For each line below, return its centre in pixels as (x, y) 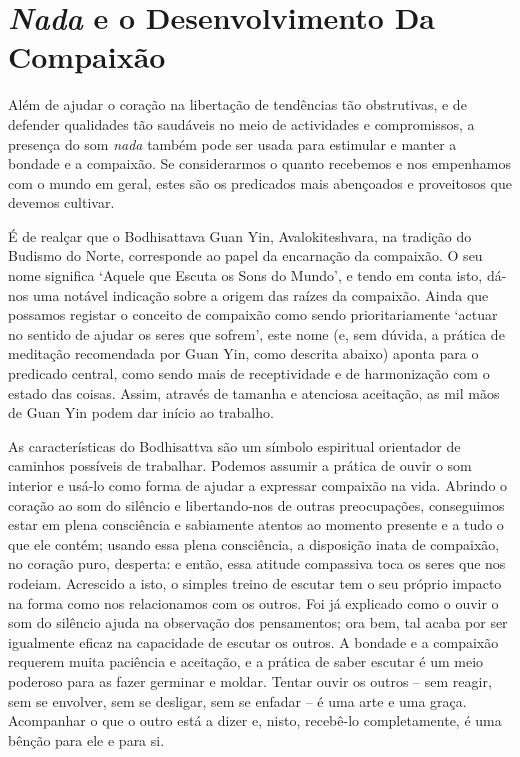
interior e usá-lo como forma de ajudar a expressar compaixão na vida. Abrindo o (258, 485)
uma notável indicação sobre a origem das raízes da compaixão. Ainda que (260, 294)
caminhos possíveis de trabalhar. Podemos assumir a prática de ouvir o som (240, 465)
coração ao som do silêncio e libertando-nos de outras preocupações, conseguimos (256, 504)
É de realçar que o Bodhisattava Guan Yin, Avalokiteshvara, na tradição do (240, 235)
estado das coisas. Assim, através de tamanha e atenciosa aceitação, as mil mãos (254, 392)
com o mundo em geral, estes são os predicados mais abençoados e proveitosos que (260, 182)
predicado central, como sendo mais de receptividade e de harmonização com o (249, 373)
